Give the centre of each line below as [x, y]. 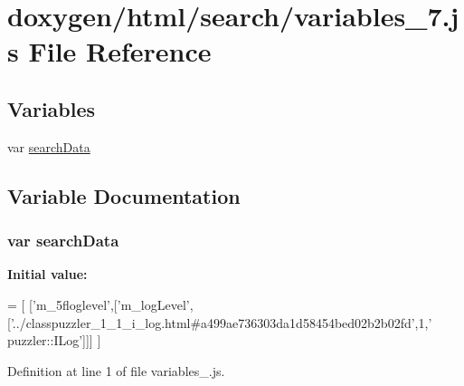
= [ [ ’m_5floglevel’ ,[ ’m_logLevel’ [99, 304]
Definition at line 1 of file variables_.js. [116, 370]
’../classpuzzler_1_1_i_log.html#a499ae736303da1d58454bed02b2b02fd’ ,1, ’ [221, 322]
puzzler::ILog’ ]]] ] [54, 340]
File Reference [120, 51]
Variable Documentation [124, 195]
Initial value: [47, 274]
